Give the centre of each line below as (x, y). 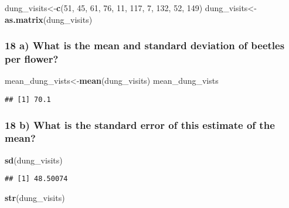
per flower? (32, 59)
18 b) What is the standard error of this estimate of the (140, 125)
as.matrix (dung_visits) (49, 19)
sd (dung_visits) (34, 160)
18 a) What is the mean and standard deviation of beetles (145, 45)
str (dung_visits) (35, 197)
